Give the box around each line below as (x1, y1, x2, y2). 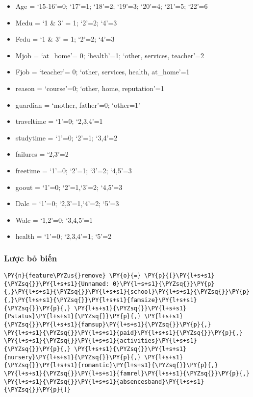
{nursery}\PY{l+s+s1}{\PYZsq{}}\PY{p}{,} (4, 353, 141, 361)
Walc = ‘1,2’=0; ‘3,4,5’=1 (15, 214, 93, 225)
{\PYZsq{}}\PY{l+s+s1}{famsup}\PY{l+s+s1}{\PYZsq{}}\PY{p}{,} (4, 321, 211, 328)
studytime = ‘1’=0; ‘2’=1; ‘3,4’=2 (15, 132, 118, 142)
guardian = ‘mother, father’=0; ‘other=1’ (15, 99, 140, 110)
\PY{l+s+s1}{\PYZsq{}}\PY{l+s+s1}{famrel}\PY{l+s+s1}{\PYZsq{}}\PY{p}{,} (4, 370, 250, 377)
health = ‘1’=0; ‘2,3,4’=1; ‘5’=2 (15, 231, 112, 241)
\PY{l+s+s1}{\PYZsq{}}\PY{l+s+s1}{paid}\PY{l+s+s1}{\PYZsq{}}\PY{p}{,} (4, 329, 243, 336)
